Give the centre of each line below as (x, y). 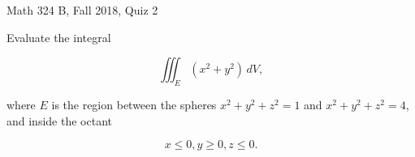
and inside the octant (59, 120)
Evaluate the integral (59, 37)
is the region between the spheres (134, 104)
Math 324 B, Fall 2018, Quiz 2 (82, 10)
